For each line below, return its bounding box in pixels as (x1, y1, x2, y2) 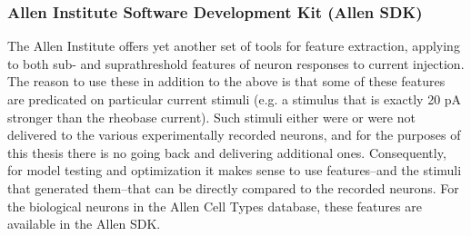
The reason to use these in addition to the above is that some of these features (7, 72, 446, 91)
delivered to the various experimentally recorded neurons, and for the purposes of (7, 125, 461, 144)
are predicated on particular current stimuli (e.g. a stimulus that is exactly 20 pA (7, 90, 462, 108)
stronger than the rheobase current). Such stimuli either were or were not (7, 107, 416, 126)
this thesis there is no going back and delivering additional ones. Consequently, (7, 143, 446, 162)
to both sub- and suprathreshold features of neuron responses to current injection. (7, 54, 465, 73)
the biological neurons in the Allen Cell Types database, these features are (7, 196, 422, 215)
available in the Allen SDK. (7, 214, 161, 233)
